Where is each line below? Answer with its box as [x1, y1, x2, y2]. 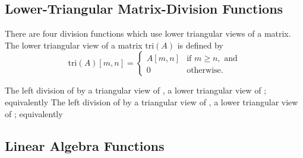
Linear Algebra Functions [5, 136, 165, 154]
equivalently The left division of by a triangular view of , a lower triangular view [5, 95, 298, 108]
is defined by [177, 38, 223, 51]
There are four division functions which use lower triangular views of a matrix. [5, 27, 291, 40]
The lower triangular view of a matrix [5, 38, 143, 51]
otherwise [187, 66, 221, 75]
